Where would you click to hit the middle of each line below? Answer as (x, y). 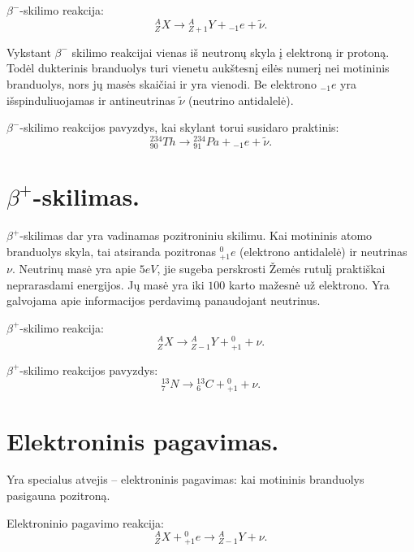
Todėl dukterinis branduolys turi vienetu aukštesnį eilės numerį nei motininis (198, 68)
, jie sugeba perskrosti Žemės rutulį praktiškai (271, 268)
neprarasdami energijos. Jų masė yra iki (106, 284)
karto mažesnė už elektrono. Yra (309, 284)
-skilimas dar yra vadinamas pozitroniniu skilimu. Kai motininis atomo (196, 235)
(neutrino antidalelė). (241, 100)
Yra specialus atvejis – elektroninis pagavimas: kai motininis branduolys (185, 479)
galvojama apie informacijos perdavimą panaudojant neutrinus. (164, 300)
